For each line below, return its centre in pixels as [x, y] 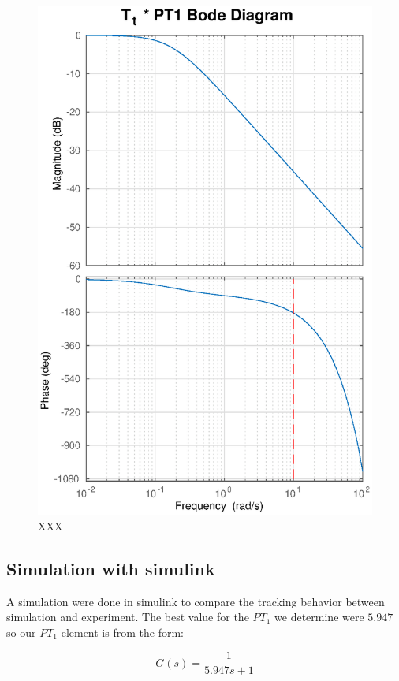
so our [21, 632]
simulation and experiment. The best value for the [128, 617]
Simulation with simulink [111, 568]
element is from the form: [122, 632]
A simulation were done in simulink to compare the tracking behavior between [196, 601]
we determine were [319, 617]
